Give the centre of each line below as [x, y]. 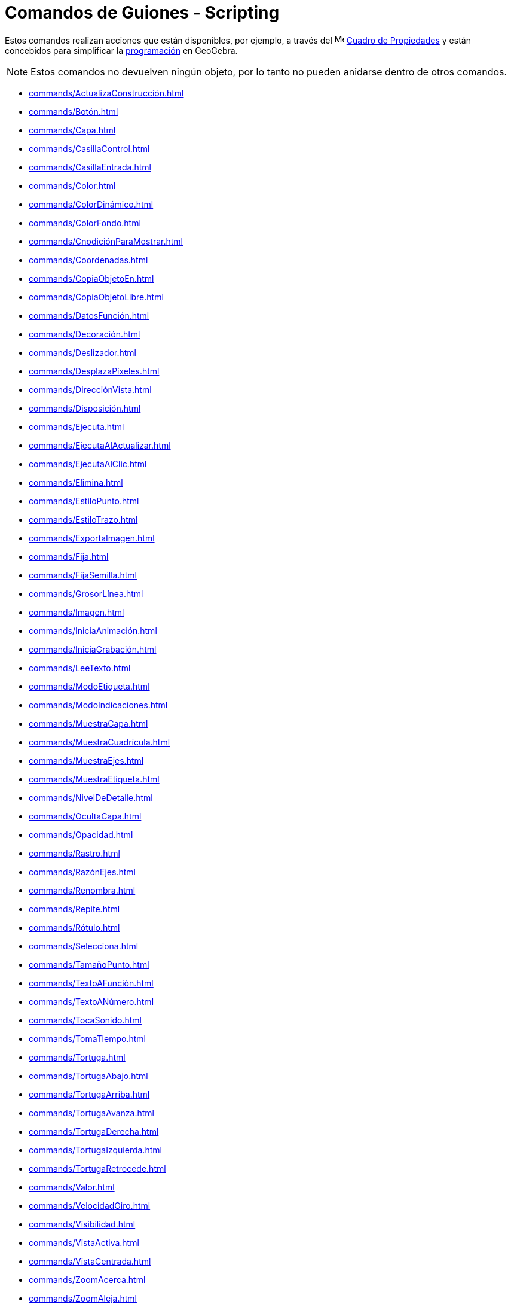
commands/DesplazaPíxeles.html [94, 371]
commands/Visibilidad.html [82, 1224]
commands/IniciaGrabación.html [93, 649]
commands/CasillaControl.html [89, 148]
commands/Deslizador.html [82, 352]
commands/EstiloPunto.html [84, 501]
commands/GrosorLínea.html [86, 593]
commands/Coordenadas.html [88, 260]
